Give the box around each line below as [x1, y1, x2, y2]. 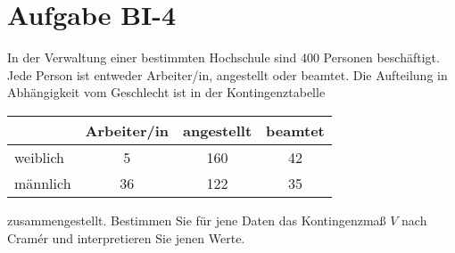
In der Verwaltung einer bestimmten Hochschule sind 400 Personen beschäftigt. [7, 48, 440, 67]
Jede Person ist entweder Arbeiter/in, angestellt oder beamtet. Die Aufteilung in [7, 65, 448, 84]
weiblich [14, 146, 65, 167]
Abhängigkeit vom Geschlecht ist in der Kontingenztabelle [7, 83, 326, 102]
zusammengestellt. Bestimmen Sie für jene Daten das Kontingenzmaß [7, 210, 386, 229]
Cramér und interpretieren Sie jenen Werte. [7, 228, 245, 247]
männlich [14, 172, 71, 193]
